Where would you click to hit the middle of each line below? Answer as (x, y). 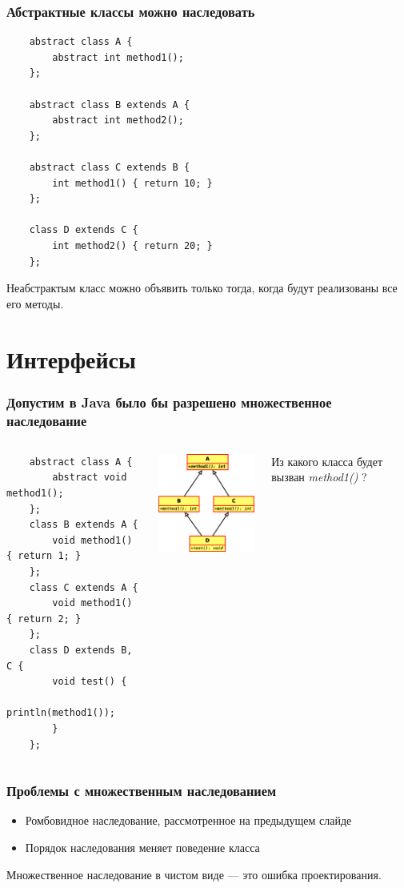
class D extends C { (84, 230)
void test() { (90, 682)
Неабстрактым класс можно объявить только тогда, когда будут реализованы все (202, 288)
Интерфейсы (71, 358)
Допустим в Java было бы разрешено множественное (169, 402)
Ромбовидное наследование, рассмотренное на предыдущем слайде (188, 820)
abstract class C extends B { (110, 167)
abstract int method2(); (118, 121)
